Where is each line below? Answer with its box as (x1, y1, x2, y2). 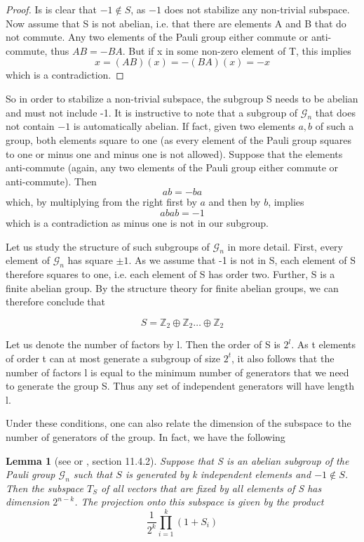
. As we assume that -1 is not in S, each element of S (128, 253, 356, 267)
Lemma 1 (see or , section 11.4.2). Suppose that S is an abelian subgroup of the (6, 453, 349, 468)
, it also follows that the (231, 350, 335, 365)
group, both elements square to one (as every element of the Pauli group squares (6, 132, 352, 147)
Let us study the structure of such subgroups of (6, 239, 210, 253)
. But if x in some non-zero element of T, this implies (122, 43, 351, 58)
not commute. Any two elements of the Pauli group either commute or (6, 29, 309, 44)
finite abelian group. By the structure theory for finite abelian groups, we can (6, 280, 339, 295)
